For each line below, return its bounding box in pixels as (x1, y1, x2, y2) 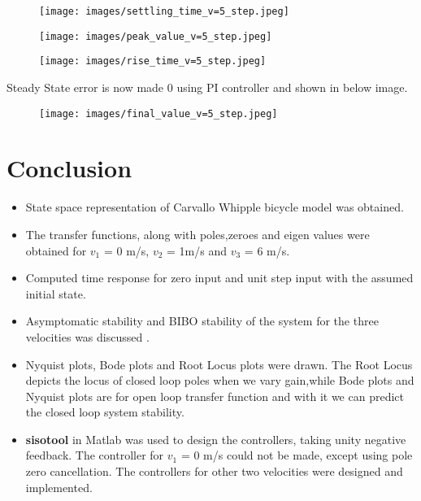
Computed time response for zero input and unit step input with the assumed (25, 269, 414, 286)
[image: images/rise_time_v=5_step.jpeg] (39, 55, 267, 68)
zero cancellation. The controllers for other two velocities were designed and (25, 463, 403, 480)
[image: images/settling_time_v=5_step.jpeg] (39, 6, 289, 17)
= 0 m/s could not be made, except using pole (180, 447, 413, 464)
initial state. (25, 285, 86, 302)
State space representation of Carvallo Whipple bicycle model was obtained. (25, 198, 404, 216)
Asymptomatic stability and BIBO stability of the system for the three (25, 312, 379, 329)
